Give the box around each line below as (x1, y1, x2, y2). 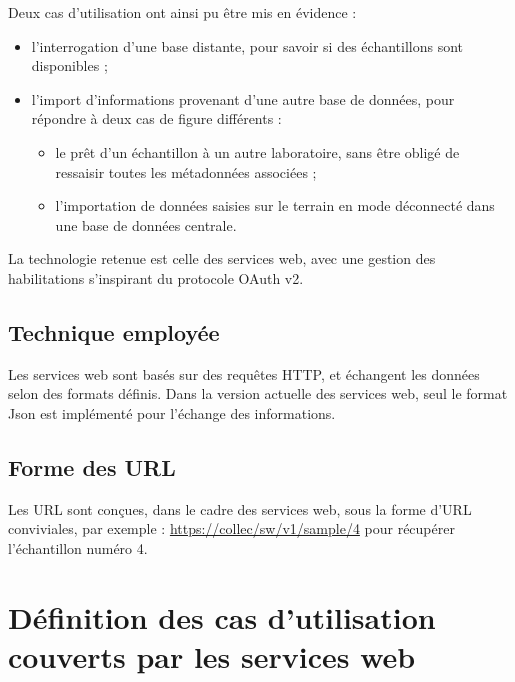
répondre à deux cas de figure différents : (31, 108, 282, 129)
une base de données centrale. (55, 214, 237, 235)
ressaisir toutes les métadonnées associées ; (55, 161, 317, 182)
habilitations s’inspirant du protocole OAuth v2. (8, 267, 304, 288)
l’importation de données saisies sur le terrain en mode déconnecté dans (55, 195, 495, 216)
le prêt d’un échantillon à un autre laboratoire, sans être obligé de (55, 141, 460, 162)
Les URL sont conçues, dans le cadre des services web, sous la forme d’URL (8, 498, 472, 519)
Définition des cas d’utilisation (8, 596, 436, 637)
